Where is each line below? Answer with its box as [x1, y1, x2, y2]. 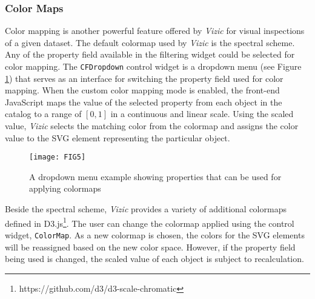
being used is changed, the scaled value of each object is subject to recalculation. [5, 252, 304, 265]
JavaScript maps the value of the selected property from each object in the [5, 95, 282, 108]
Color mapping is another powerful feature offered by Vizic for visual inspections [5, 24, 305, 37]
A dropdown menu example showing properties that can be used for [29, 170, 282, 183]
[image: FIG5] [29, 153, 86, 162]
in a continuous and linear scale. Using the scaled [110, 107, 294, 120]
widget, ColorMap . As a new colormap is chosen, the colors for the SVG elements [5, 228, 305, 241]
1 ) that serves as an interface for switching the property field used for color [5, 72, 283, 84]
